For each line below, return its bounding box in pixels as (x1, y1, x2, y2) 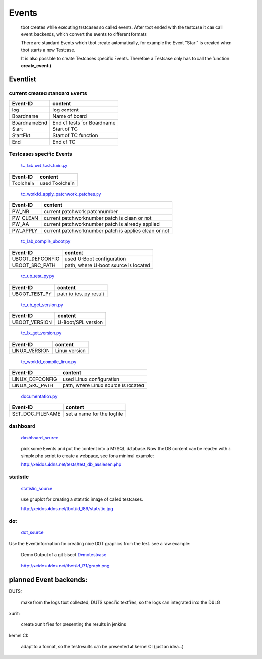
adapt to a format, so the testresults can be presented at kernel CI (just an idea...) (21, 643, 184, 649)
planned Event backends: (9, 575, 88, 584)
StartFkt (12, 132, 31, 139)
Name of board (52, 112, 87, 119)
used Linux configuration (62, 375, 120, 382)
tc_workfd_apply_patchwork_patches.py (21, 191, 101, 197)
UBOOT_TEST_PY (12, 290, 52, 297)
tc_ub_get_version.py (21, 302, 63, 308)
